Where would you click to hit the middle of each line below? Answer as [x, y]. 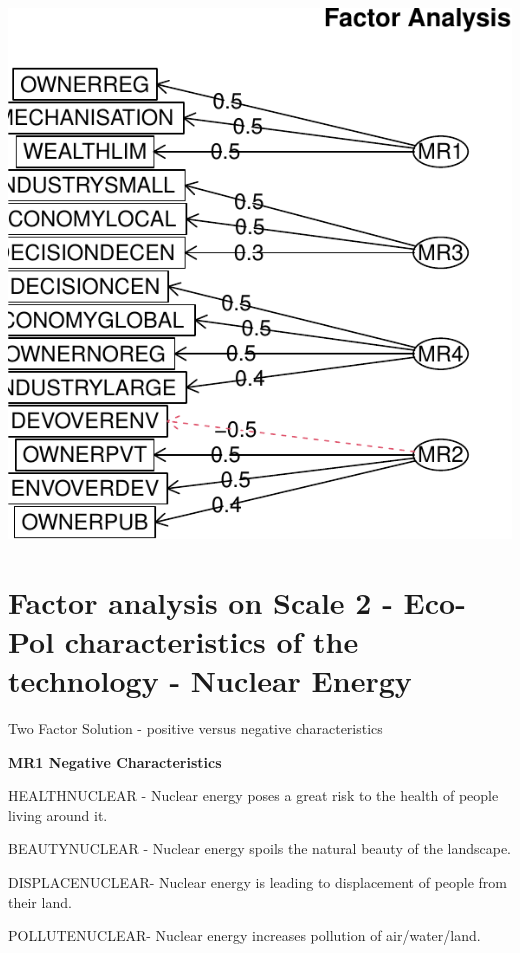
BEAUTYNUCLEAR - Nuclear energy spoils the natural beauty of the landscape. [259, 848]
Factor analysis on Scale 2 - [200, 601]
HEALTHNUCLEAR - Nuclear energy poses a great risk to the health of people [253, 795]
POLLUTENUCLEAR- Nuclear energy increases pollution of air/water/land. [244, 935]
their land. [40, 901]
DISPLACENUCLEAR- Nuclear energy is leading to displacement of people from [258, 881]
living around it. [58, 814]
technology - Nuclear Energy [210, 680]
